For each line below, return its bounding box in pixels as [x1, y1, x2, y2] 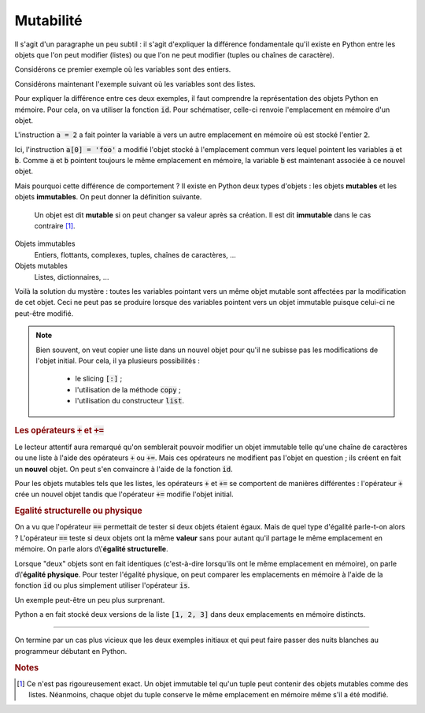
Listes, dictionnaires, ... [34, 272, 109, 281]
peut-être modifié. [14, 308, 74, 318]
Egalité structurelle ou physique [14, 505, 142, 516]
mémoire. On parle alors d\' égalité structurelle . [14, 544, 168, 554]
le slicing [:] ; [75, 374, 123, 384]
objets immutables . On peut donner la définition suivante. [14, 192, 202, 202]
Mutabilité [14, 12, 83, 29]
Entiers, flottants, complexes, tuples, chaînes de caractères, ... [34, 250, 236, 259]
